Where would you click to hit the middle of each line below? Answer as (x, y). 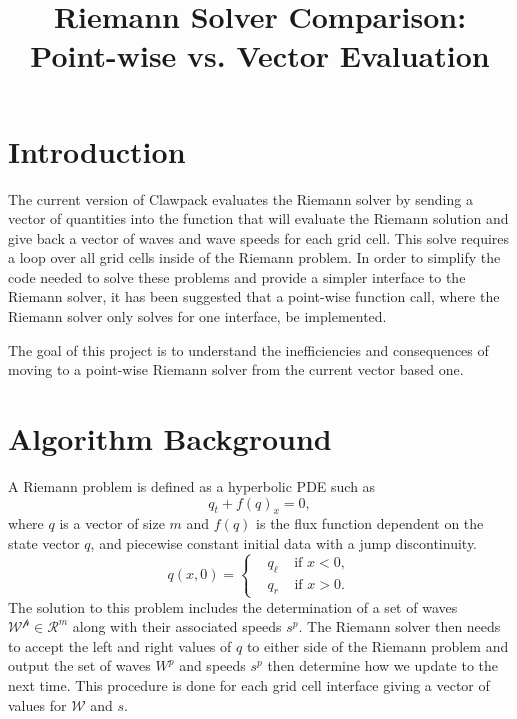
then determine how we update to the (383, 665)
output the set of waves (79, 665)
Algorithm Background (170, 438)
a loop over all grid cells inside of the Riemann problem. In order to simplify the (254, 257)
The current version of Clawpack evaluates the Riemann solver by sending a (240, 198)
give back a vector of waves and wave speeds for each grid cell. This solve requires (259, 237)
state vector (44, 542)
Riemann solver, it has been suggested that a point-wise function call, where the (254, 296)
